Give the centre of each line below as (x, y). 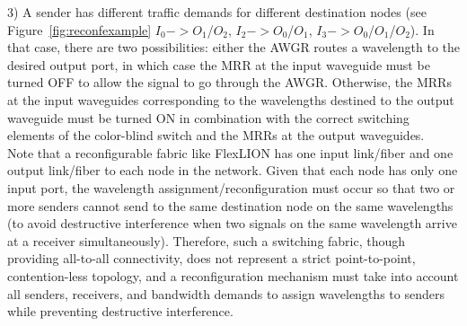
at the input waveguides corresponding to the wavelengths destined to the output (231, 99)
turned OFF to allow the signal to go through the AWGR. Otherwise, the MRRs (229, 82)
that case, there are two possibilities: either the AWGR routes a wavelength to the (233, 47)
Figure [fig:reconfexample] (79, 29)
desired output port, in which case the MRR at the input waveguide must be (219, 64)
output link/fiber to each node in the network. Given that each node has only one (233, 170)
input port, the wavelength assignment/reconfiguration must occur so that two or (231, 187)
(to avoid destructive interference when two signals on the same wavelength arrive (232, 223)
